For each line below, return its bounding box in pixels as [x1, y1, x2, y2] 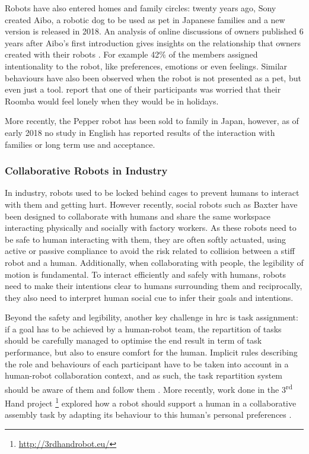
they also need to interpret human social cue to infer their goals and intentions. [5, 291, 294, 303]
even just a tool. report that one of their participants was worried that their [5, 83, 281, 96]
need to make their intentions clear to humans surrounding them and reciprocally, [5, 280, 302, 292]
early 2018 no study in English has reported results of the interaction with [5, 126, 275, 138]
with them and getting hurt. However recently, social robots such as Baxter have [5, 198, 298, 210]
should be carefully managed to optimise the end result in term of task [5, 334, 262, 347]
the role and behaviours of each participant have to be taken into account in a [5, 357, 289, 370]
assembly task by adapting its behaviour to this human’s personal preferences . [5, 408, 292, 421]
